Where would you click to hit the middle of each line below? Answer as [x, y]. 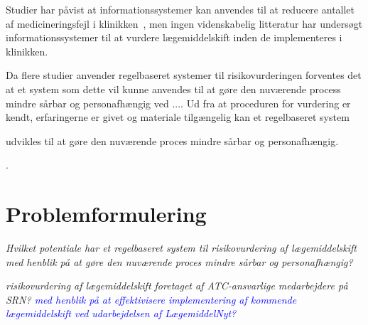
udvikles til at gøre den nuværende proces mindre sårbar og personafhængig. [172, 140]
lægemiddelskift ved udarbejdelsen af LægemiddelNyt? [121, 313]
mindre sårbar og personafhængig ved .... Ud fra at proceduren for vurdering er [178, 103]
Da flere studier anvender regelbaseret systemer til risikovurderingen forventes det [184, 75]
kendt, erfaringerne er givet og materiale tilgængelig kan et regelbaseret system [178, 117]
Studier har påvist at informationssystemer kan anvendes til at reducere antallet [180, 9]
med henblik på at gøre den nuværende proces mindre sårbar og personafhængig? [179, 261]
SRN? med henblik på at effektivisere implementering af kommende [151, 299]
